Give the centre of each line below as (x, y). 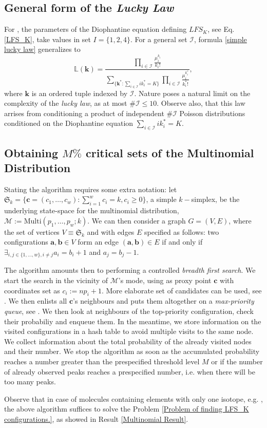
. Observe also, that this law (201, 103)
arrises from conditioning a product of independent (84, 113)
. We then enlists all (36, 301)
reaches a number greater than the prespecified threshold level (102, 361)
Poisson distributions (212, 113)
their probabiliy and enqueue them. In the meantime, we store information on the (133, 321)
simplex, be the (215, 199)
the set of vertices (32, 231)
